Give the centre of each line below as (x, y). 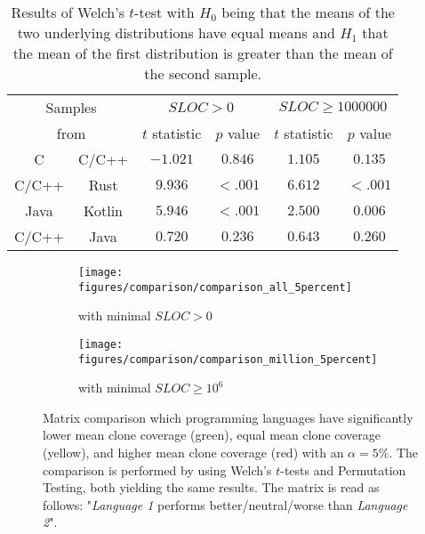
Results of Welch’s (68, 12)
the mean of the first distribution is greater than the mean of (203, 53)
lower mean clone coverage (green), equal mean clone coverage (212, 435)
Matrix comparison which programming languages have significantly (228, 417)
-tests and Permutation (343, 469)
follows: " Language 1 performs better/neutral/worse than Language (225, 504)
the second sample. (203, 73)
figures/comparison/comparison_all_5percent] (215, 287)
